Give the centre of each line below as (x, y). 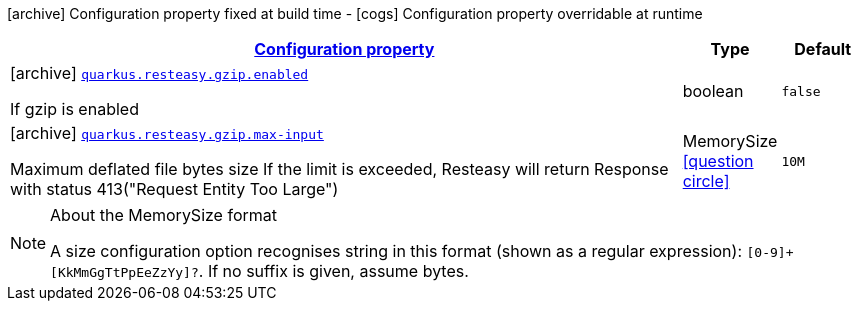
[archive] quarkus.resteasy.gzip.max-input (167, 133)
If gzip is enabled (74, 109)
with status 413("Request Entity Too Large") (174, 189)
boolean (713, 91)
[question (718, 161)
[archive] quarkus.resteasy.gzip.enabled (159, 73)
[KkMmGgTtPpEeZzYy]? (124, 272)
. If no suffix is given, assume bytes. (333, 271)
